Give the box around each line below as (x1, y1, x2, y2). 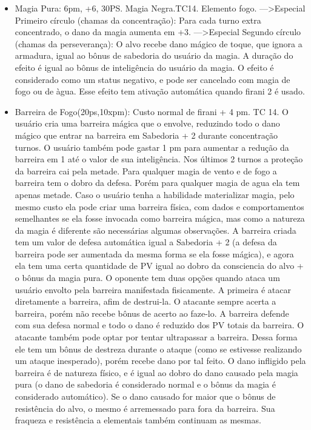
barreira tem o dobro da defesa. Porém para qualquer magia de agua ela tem (15, 176, 300, 189)
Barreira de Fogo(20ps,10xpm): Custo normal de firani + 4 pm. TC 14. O (15, 105, 289, 117)
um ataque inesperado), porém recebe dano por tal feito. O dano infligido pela (15, 354, 306, 367)
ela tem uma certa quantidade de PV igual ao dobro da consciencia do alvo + (15, 259, 304, 272)
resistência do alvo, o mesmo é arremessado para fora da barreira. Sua (15, 402, 275, 414)
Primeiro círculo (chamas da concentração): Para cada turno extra (15, 13, 261, 26)
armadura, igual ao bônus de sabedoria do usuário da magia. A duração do (15, 49, 293, 62)
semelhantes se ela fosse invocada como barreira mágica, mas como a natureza (15, 212, 305, 225)
